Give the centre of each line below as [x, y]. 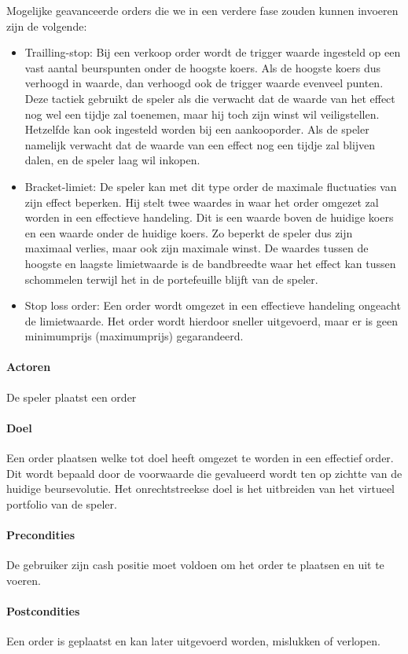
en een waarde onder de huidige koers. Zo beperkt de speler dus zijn [189, 232]
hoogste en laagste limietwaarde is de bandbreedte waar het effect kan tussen [210, 263]
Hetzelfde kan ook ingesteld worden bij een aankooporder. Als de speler [197, 129]
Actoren [29, 367]
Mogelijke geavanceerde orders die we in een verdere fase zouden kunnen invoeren [202, 10]
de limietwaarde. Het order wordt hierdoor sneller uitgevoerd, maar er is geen [211, 320]
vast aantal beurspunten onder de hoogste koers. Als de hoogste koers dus [203, 67]
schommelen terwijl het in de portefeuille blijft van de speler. [171, 279]
